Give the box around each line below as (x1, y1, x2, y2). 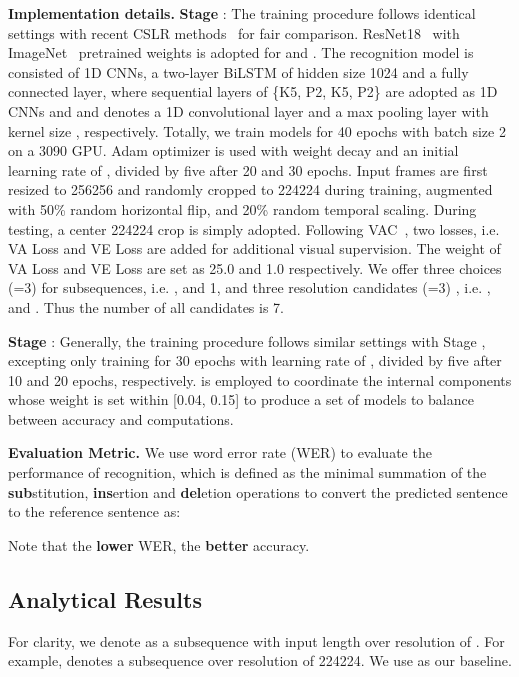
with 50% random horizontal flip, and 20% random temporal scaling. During (8, 198, 477, 219)
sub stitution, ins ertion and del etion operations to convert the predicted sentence (8, 481, 508, 502)
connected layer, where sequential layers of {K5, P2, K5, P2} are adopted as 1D (8, 81, 498, 102)
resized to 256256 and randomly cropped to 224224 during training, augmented (8, 179, 493, 200)
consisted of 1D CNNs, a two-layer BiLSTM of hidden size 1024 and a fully (8, 61, 469, 82)
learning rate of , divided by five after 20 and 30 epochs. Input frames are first (8, 159, 488, 180)
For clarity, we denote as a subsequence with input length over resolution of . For (8, 630, 505, 651)
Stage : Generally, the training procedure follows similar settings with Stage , (8, 330, 486, 351)
